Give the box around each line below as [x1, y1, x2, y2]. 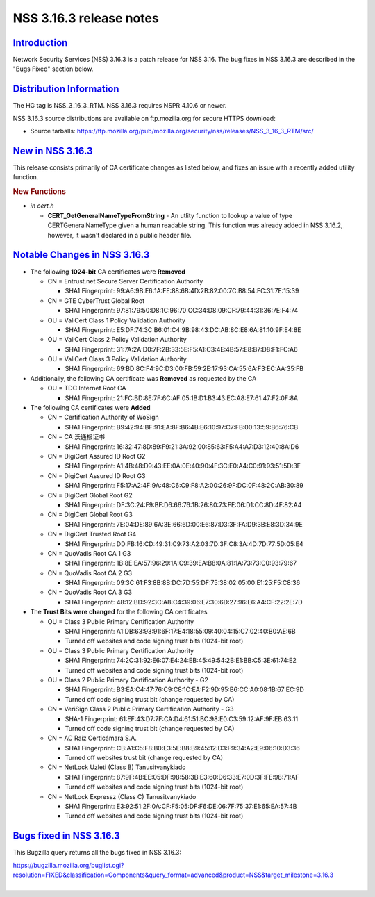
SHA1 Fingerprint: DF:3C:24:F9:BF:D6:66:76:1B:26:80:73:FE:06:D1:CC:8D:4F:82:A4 [65, 500, 302, 509]
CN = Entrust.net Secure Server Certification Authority [47, 277, 203, 285]
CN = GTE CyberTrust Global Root [47, 296, 145, 305]
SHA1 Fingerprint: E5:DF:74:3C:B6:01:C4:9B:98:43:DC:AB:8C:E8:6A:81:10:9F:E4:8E [65, 325, 301, 334]
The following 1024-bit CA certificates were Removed [30, 268, 185, 276]
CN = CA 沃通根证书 [47, 433, 106, 441]
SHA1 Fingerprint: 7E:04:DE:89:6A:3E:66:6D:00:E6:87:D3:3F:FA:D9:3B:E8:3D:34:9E [65, 520, 303, 528]
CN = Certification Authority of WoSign [47, 413, 159, 422]
